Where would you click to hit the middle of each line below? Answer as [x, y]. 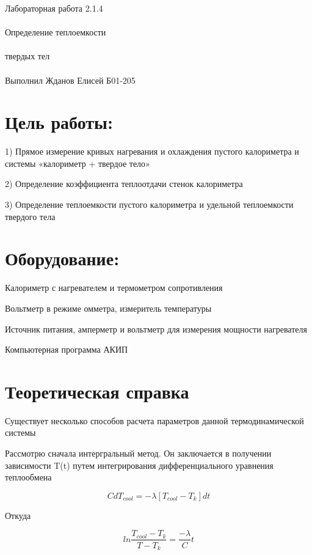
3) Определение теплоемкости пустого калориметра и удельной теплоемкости [149, 204]
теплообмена [28, 477]
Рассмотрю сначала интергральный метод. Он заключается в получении [138, 453]
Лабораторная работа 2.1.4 [54, 8]
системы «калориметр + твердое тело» [78, 163]
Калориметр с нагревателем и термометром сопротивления [114, 288]
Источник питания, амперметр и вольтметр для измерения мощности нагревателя [156, 329]
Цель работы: [59, 122]
